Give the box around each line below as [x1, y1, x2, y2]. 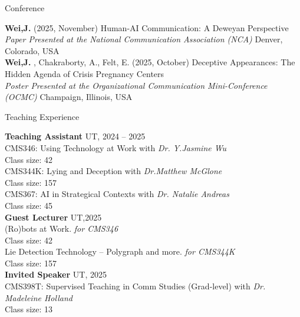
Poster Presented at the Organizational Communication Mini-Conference [5, 79, 268, 91]
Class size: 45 [5, 199, 53, 211]
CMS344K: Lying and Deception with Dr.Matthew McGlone [5, 165, 222, 177]
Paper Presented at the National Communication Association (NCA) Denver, [5, 33, 283, 45]
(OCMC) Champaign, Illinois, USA [5, 91, 133, 103]
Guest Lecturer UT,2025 [5, 211, 102, 223]
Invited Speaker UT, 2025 [5, 268, 107, 281]
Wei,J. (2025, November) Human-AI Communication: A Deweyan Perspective [5, 21, 289, 34]
